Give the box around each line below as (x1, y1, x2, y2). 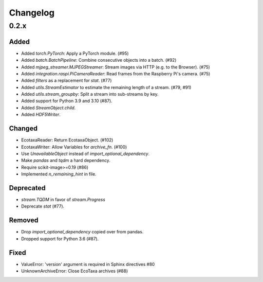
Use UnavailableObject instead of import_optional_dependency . (21, 151, 150, 157)
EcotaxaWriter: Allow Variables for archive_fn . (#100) (21, 144, 127, 150)
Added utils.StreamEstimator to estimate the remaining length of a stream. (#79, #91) (21, 84, 192, 90)
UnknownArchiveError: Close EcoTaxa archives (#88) (21, 268, 128, 274)
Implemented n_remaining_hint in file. (21, 171, 97, 177)
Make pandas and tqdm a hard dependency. (21, 158, 111, 163)
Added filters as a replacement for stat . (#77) (21, 78, 112, 84)
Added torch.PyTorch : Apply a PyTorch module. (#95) (21, 50, 129, 56)
